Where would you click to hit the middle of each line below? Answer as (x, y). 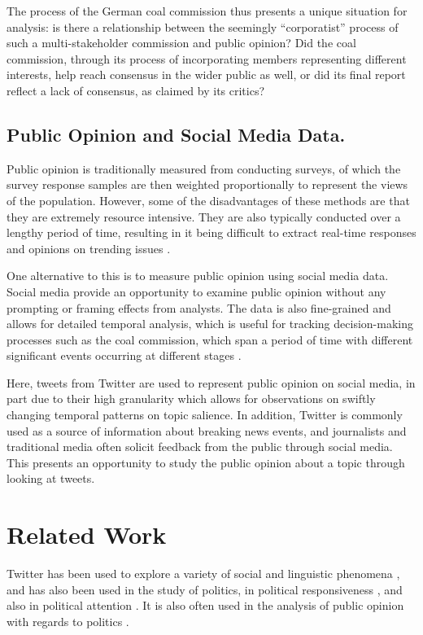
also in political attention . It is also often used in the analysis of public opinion (205, 605)
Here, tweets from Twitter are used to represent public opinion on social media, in (211, 382)
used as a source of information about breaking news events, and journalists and (207, 430)
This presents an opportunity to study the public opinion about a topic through (206, 462)
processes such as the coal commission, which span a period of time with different (210, 339)
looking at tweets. (51, 478)
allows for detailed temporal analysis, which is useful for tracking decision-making (210, 324)
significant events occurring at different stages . (124, 355)
